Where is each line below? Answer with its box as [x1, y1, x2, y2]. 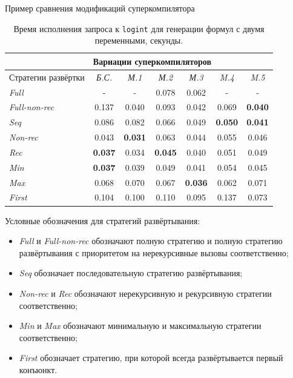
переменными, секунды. [94, 34, 183, 47]
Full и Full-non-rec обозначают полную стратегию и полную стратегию [19, 234, 283, 247]
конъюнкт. [19, 363, 58, 376]
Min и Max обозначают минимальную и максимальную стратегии [19, 319, 262, 332]
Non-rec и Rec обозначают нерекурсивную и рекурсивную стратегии [19, 287, 272, 299]
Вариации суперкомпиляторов [93, 55, 212, 67]
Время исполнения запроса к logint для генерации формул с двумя [13, 22, 265, 35]
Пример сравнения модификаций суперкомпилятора [5, 2, 195, 14]
